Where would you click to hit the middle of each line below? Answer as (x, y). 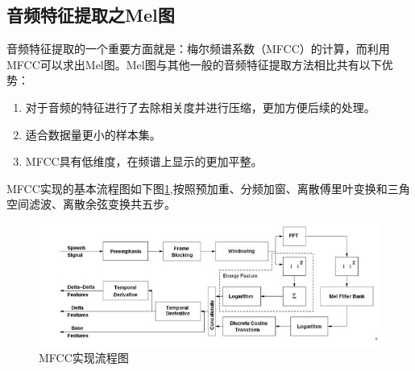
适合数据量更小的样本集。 (93, 134)
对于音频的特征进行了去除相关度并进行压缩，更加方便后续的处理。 (200, 107)
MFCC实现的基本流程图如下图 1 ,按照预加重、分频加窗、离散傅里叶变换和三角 (208, 188)
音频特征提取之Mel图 (91, 15)
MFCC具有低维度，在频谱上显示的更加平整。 (144, 161)
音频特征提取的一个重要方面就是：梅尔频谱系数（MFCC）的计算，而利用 (198, 49)
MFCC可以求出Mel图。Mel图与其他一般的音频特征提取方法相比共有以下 (194, 64)
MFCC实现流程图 (84, 358)
